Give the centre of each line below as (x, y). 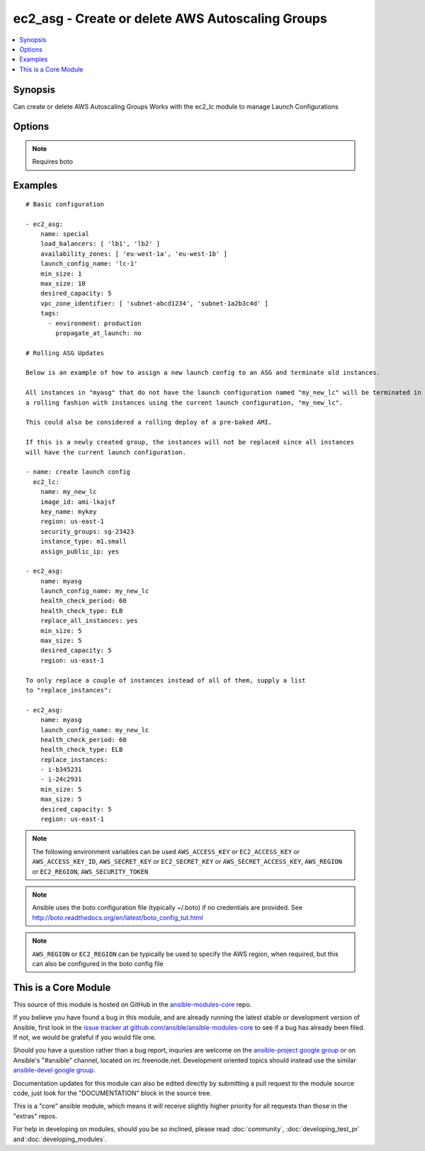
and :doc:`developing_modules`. (60, 1139)
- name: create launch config (78, 472)
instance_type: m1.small (83, 541)
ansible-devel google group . (54, 1070)
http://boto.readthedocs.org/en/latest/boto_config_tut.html (118, 917)
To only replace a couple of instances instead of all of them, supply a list (166, 680)
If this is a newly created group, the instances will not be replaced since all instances (190, 442)
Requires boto (53, 162)
